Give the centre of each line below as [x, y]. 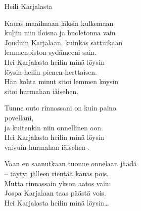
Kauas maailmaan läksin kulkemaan [59, 23]
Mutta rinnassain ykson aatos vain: [58, 183]
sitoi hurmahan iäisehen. [42, 91]
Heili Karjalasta [28, 6]
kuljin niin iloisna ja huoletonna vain [60, 33]
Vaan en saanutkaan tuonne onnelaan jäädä [71, 163]
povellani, [19, 117]
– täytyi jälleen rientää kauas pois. [57, 173]
